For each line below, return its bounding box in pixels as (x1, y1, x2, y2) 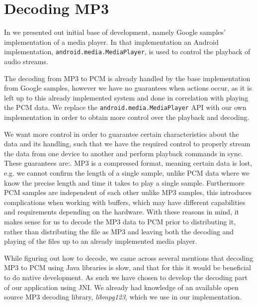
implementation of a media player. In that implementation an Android (4, 36, 219, 47)
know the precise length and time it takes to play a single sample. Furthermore (4, 177, 245, 188)
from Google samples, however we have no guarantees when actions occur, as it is (4, 83, 252, 93)
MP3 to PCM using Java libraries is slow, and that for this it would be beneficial (4, 262, 251, 273)
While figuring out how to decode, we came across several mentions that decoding (4, 252, 254, 263)
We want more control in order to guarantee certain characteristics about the (4, 128, 239, 139)
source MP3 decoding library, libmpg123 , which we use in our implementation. (4, 292, 242, 302)
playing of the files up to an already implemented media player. (4, 236, 197, 246)
